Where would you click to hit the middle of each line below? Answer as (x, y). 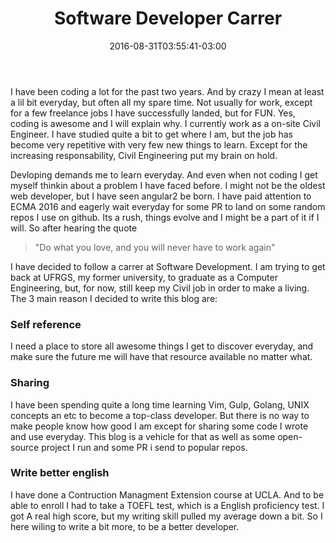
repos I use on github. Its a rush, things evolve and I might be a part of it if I (165, 217)
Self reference (46, 324)
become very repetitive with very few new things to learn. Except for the (159, 144)
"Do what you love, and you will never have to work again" (155, 247)
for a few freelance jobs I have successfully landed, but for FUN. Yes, (153, 113)
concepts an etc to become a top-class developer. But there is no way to (160, 415)
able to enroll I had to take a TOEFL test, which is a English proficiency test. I (167, 505)
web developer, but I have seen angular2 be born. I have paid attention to (161, 196)
